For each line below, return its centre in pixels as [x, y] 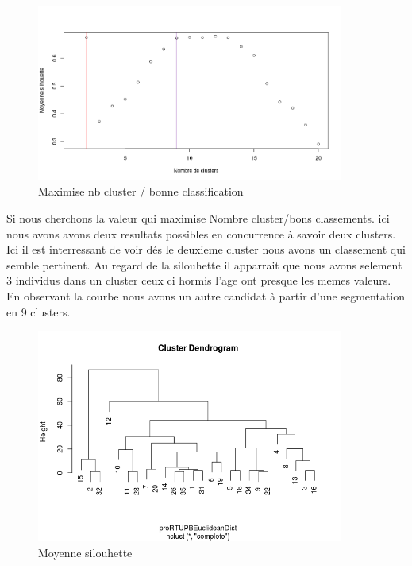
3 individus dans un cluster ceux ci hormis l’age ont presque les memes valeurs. [199, 280]
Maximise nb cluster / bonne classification [141, 191]
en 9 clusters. [39, 311]
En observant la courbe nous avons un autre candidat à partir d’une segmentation [206, 296]
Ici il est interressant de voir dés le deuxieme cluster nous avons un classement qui [206, 249]
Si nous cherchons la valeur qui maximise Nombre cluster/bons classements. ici [198, 218]
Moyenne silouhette [85, 552]
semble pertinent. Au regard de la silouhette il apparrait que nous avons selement [204, 264]
